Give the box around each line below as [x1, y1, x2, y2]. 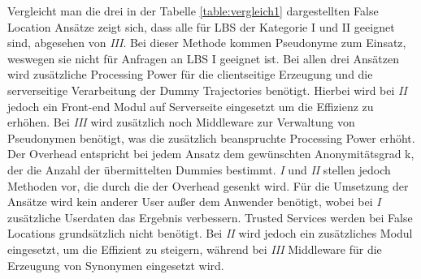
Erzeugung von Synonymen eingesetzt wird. [7, 256, 224, 273]
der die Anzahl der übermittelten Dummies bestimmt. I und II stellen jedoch [7, 161, 391, 178]
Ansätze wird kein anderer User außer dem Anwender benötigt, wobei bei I [7, 193, 381, 210]
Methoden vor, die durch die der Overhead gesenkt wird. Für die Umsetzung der [7, 177, 409, 194]
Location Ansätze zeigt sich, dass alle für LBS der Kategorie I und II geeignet [7, 18, 395, 35]
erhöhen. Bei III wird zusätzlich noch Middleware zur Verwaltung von [7, 114, 355, 131]
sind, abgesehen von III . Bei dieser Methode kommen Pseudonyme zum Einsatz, [7, 34, 406, 51]
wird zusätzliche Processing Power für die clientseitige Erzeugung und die [7, 66, 373, 83]
